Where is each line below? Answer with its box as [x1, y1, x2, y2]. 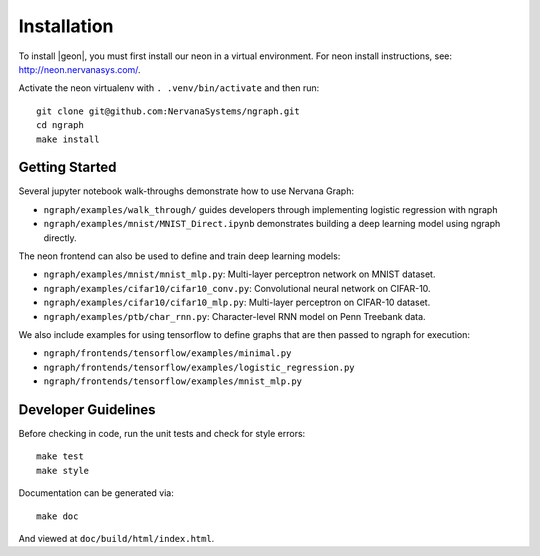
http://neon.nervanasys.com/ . [18, 63, 141, 75]
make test [36, 451, 84, 462]
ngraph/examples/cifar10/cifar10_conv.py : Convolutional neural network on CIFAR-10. [43, 282, 431, 294]
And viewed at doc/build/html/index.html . [18, 532, 215, 544]
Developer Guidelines [18, 401, 156, 418]
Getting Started [18, 159, 117, 176]
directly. [43, 231, 77, 244]
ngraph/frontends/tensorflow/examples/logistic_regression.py [43, 361, 355, 373]
